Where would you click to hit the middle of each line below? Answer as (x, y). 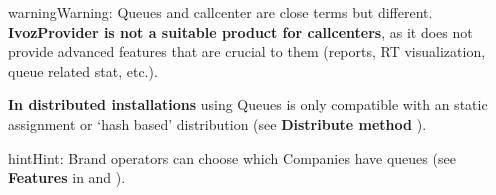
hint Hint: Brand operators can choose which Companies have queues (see (232, 157)
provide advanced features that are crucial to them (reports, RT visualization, (247, 51)
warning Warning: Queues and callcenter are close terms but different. (220, 12)
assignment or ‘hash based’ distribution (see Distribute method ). (217, 123)
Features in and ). (67, 177)
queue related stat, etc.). (83, 70)
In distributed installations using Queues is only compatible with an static (248, 104)
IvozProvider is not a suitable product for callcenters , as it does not (240, 31)
